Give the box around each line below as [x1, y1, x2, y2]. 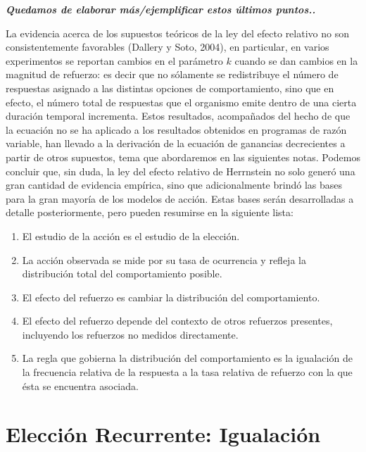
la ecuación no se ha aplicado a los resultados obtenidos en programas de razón [6, 122, 347, 137]
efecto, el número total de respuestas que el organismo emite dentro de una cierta [6, 94, 357, 109]
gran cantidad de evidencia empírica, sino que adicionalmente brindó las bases [6, 177, 342, 192]
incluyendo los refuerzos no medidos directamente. [22, 327, 239, 341]
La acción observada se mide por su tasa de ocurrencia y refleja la [22, 252, 306, 267]
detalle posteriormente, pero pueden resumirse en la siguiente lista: [6, 205, 294, 220]
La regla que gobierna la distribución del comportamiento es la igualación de [22, 351, 353, 365]
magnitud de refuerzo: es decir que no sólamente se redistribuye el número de [6, 67, 339, 82]
